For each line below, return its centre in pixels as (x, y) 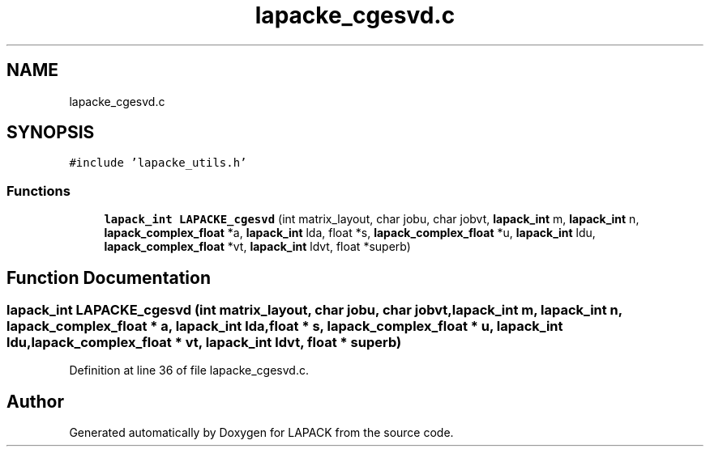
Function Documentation (109, 277)
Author (35, 401)
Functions (38, 191)
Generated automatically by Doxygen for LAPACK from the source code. (261, 433)
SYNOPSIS (51, 133)
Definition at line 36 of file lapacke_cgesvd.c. (189, 370)
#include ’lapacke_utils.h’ (158, 163)
